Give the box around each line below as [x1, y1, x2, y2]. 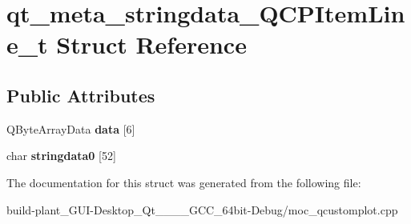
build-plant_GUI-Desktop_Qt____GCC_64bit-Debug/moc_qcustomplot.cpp [6, 201, 398, 218]
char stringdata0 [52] [6, 147, 116, 164]
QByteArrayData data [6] [6, 120, 135, 137]
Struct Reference [56, 28, 247, 61]
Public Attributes [6, 82, 155, 107]
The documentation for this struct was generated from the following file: [6, 174, 361, 190]
